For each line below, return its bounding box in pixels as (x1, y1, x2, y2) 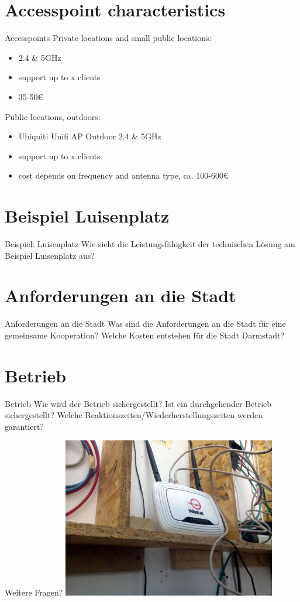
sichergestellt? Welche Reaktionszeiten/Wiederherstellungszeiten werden (5, 409, 263, 421)
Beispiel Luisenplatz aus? (5, 249, 95, 261)
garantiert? (5, 420, 44, 432)
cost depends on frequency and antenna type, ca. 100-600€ (18, 169, 229, 182)
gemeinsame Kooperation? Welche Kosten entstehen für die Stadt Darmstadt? (5, 329, 285, 341)
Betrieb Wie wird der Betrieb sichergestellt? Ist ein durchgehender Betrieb (5, 397, 272, 409)
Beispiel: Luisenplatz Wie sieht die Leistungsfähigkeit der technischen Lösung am (5, 238, 295, 249)
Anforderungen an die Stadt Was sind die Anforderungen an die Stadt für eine (5, 317, 286, 330)
